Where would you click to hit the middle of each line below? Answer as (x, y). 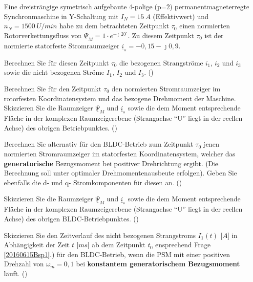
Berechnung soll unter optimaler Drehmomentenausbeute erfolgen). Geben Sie (121, 173)
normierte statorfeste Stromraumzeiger (62, 45)
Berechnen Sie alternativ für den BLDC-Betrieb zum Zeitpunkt (99, 144)
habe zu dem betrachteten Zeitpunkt (114, 26)
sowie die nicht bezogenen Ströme (54, 72)
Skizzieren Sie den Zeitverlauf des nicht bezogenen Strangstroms (100, 235)
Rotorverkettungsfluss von (43, 35)
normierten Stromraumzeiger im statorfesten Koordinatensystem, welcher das (120, 153)
